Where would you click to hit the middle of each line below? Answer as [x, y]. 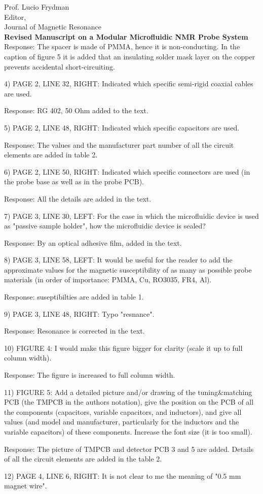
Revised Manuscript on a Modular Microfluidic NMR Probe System [126, 36]
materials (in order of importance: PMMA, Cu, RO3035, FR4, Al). [108, 279]
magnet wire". [26, 486]
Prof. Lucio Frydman [37, 7]
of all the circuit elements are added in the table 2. [83, 459]
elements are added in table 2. [51, 155]
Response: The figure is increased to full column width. [90, 375]
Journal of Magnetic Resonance [53, 27]
